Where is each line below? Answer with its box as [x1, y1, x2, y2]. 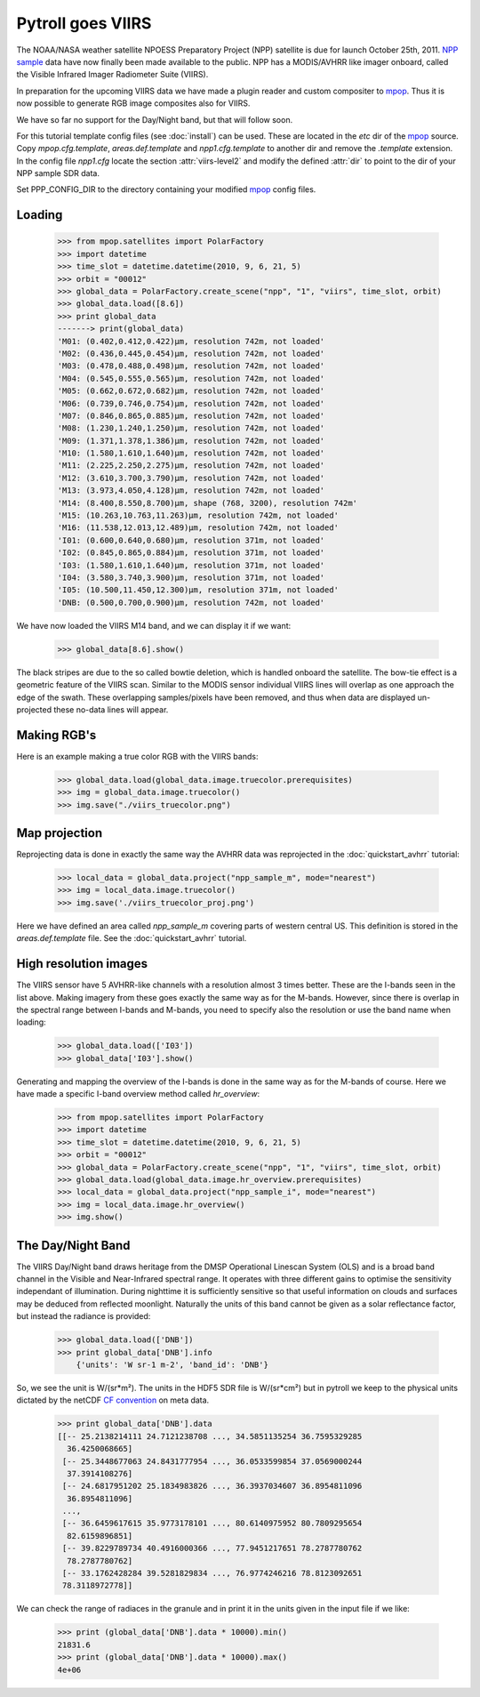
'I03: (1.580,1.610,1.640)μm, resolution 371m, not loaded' [57, 560, 325, 570]
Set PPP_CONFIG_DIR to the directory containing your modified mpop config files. [16, 184, 316, 195]
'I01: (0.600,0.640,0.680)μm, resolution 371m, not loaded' [57, 535, 325, 545]
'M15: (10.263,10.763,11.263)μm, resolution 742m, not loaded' [57, 511, 340, 520]
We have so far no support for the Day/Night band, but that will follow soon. [16, 114, 293, 125]
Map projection [16, 825, 103, 840]
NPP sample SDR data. [16, 168, 100, 179]
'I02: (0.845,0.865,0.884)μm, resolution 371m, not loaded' [57, 548, 325, 558]
